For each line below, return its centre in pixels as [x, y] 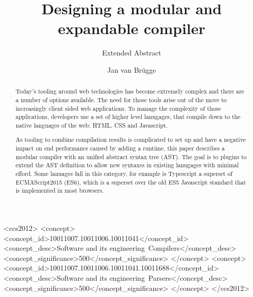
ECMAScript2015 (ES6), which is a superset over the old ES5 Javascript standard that [131, 182]
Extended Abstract [132, 53]
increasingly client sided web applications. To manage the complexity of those [118, 108]
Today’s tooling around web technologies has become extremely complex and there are [130, 91]
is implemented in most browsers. [60, 190]
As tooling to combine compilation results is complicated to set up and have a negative [131, 140]
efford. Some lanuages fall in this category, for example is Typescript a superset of [124, 174]
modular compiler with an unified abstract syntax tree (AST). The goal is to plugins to [131, 156]
